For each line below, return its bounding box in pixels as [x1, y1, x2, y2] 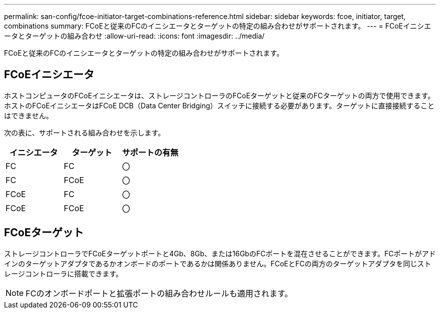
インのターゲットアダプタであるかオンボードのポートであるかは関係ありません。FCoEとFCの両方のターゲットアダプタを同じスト [4, 259, 431, 268]
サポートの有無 [122, 147, 179, 158]
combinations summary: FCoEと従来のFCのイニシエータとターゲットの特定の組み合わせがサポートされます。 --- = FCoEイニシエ [4, 22, 431, 30]
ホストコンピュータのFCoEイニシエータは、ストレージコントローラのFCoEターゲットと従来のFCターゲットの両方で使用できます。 [4, 91, 435, 100]
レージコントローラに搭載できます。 [4, 269, 123, 278]
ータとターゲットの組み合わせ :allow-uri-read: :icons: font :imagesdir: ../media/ [4, 32, 265, 40]
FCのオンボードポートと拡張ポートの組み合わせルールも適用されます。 [26, 288, 293, 298]
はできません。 [4, 111, 53, 120]
